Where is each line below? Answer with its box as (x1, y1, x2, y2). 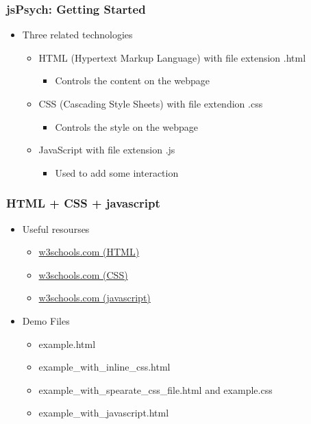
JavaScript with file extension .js (38, 142, 175, 157)
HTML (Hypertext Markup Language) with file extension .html (38, 50, 306, 64)
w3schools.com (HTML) (38, 245, 140, 259)
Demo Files (22, 313, 70, 327)
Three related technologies (22, 27, 133, 42)
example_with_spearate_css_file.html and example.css (38, 382, 273, 397)
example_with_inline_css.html (38, 360, 171, 374)
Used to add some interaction (55, 165, 179, 179)
